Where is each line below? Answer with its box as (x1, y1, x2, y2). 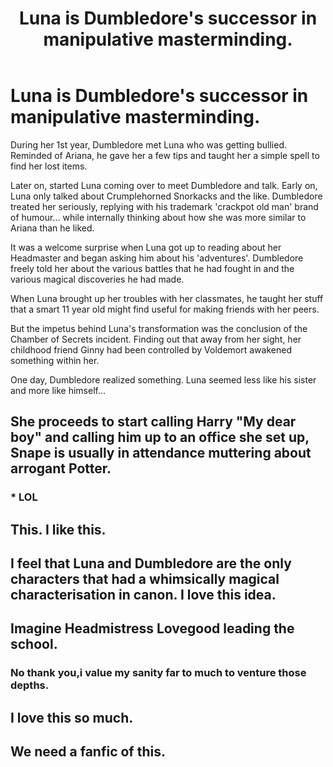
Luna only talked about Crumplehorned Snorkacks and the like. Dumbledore (10, 190, 323, 202)
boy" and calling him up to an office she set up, (10, 429, 310, 446)
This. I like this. (10, 521, 107, 538)
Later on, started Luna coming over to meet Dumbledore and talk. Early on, (10, 179, 318, 191)
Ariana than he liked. (10, 222, 95, 234)
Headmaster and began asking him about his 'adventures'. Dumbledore (10, 252, 304, 264)
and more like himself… (10, 384, 107, 396)
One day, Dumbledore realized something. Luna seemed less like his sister (10, 373, 317, 386)
